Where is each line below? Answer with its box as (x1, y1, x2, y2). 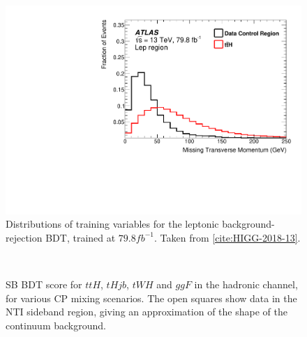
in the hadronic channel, (194, 277, 298, 292)
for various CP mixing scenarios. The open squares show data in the (6, 290, 297, 305)
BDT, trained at (45, 230, 116, 244)
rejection (6, 230, 43, 244)
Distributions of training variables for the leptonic (6, 217, 219, 231)
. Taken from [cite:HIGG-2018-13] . (153, 230, 301, 244)
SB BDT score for (6, 277, 82, 292)
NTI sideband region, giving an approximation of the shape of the (6, 304, 287, 319)
